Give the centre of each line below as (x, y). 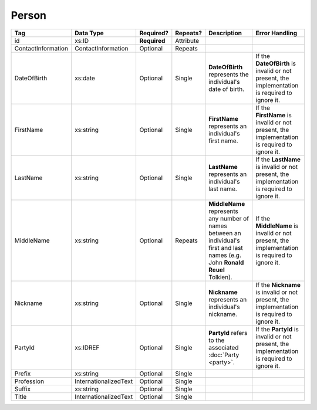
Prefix (23, 374)
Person (29, 15)
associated (224, 347)
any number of (229, 218)
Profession (29, 381)
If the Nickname (278, 284)
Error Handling (276, 33)
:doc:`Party (224, 355)
